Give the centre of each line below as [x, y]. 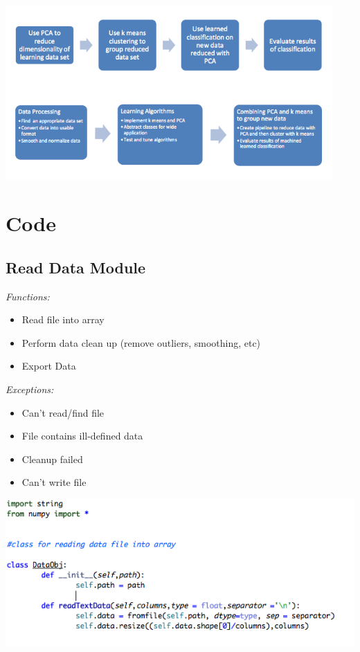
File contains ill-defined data [82, 436]
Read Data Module [76, 267]
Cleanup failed [52, 459]
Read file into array [63, 319]
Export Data [49, 366]
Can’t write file [54, 482]
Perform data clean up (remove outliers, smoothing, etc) [141, 342]
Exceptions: [30, 389]
